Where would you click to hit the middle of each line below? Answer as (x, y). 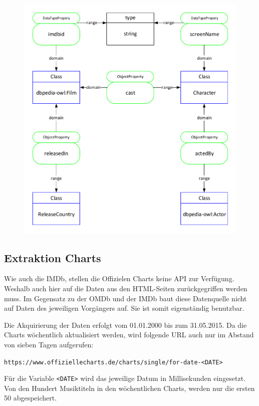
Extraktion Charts (53, 257)
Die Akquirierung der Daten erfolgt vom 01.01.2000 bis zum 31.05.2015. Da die (125, 325)
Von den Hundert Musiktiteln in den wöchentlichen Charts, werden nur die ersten (129, 388)
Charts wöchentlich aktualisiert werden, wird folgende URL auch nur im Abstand (129, 335)
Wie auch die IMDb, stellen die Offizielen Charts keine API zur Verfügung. (119, 278)
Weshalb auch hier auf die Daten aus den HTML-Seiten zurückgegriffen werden (126, 288)
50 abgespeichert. (31, 398)
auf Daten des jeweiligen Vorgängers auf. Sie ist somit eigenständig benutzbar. (124, 308)
